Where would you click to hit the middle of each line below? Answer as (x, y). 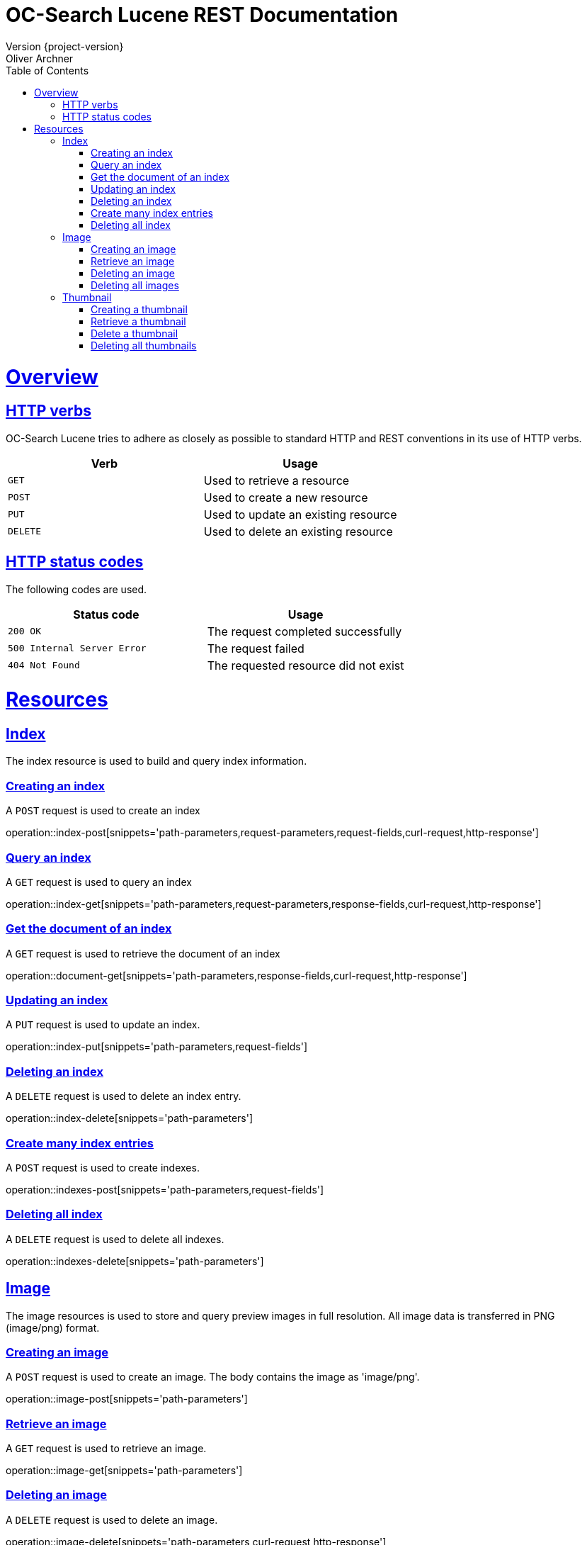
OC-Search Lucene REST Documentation (202, 15)
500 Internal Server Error (77, 648)
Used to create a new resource (286, 497)
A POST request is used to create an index (103, 811)
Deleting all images (135, 285)
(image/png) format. (53, 1327)
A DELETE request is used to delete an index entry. (124, 1096)
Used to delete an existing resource (298, 531)
